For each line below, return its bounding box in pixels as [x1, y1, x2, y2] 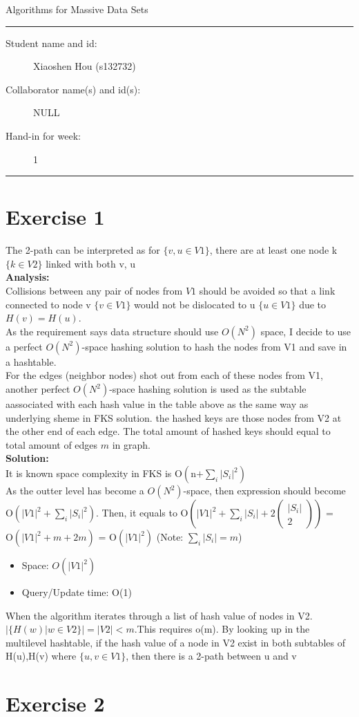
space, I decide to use [260, 324, 351, 338]
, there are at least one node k [209, 243, 338, 257]
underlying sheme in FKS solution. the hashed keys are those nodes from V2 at [6, 410, 342, 425]
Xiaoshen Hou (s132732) [33, 59, 136, 73]
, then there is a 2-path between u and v [126, 649, 297, 663]
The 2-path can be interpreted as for [6, 243, 160, 257]
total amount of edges [6, 437, 98, 451]
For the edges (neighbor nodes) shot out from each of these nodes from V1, [6, 368, 323, 382]
